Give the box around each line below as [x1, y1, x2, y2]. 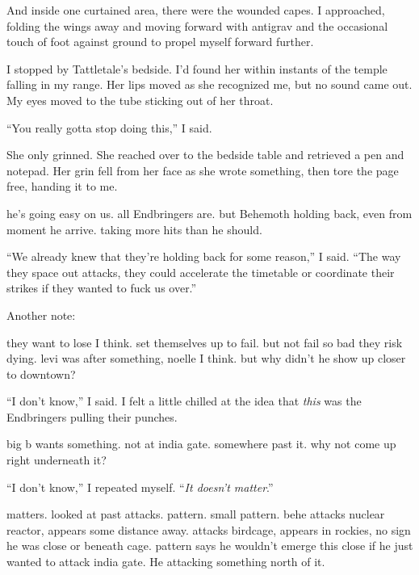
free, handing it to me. [6, 178, 118, 195]
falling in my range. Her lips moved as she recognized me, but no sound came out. [6, 76, 413, 93]
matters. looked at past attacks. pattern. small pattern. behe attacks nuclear [6, 506, 385, 523]
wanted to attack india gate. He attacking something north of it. [6, 553, 325, 570]
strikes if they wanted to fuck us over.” [6, 279, 197, 296]
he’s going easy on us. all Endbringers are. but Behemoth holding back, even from [6, 204, 413, 221]
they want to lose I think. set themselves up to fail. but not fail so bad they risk [6, 334, 403, 350]
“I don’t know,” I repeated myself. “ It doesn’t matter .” [6, 478, 274, 495]
